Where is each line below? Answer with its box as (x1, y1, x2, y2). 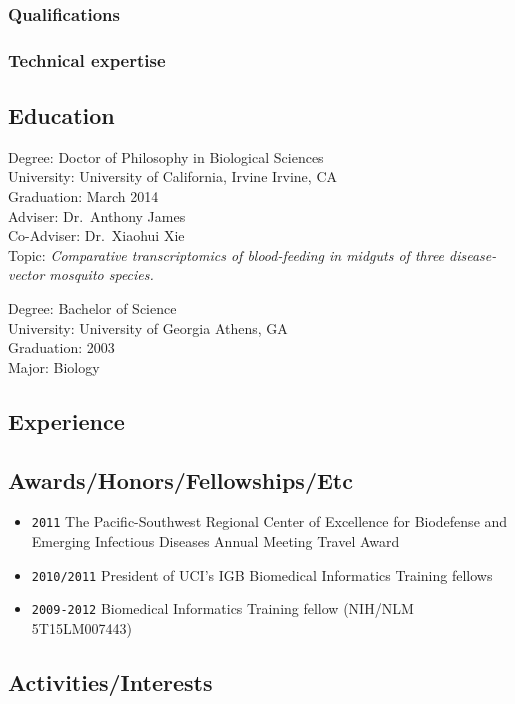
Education (8, 100, 115, 131)
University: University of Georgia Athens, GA (8, 317, 288, 338)
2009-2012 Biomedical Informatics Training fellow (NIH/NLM (31, 598, 414, 619)
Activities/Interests (8, 666, 213, 697)
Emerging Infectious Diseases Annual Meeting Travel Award (31, 531, 400, 552)
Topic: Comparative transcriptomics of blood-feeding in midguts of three (8, 244, 445, 265)
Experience (8, 405, 125, 436)
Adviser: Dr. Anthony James (8, 205, 186, 226)
